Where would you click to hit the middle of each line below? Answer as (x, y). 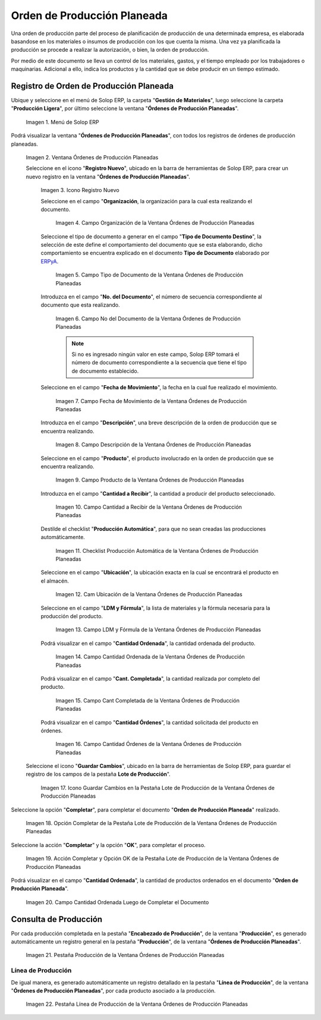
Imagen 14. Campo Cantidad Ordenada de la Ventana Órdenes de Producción (150, 657)
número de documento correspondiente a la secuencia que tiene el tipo (159, 363)
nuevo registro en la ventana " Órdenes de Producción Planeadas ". (108, 177)
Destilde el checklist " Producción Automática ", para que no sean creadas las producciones (153, 528)
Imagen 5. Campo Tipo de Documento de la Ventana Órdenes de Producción (150, 275)
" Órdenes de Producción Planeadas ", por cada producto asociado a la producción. (114, 990)
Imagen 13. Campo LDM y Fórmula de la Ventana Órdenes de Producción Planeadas (158, 629)
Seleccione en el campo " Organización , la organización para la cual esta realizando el (147, 201)
